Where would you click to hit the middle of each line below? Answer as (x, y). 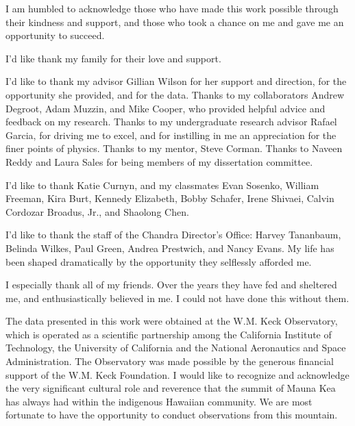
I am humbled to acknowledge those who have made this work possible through (172, 8)
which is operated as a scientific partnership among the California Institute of (169, 334)
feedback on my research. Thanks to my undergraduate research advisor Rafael (171, 122)
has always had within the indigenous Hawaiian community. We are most (159, 401)
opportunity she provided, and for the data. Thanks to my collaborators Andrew (175, 94)
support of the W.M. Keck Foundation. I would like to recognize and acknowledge (177, 374)
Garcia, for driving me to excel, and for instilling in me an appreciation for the (171, 135)
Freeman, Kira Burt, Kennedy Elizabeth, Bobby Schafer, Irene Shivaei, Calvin (170, 198)
